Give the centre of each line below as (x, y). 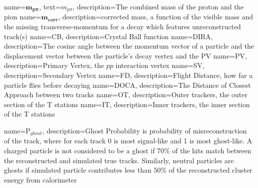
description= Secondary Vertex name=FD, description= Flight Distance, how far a (129, 75)
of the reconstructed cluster (211, 170)
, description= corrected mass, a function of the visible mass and (156, 17)
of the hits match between (212, 151)
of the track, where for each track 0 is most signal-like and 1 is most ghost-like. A (128, 141)
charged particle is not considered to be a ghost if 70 (84, 151)
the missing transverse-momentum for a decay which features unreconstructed (123, 27)
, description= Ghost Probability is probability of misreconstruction (145, 130)
